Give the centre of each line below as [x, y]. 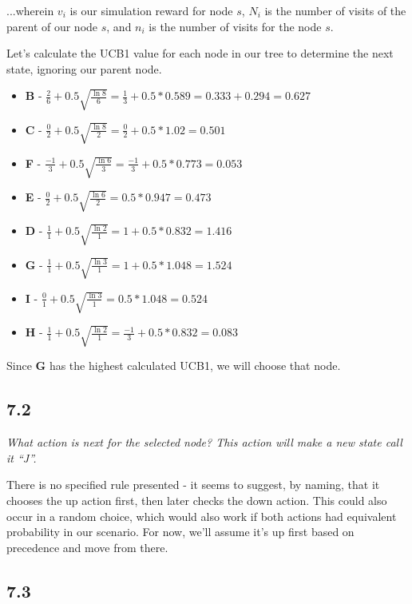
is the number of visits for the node [235, 26]
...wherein [30, 10]
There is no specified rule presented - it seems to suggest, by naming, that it [193, 485]
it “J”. [22, 457]
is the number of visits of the [335, 10]
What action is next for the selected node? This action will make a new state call [204, 442]
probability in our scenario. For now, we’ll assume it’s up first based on [180, 532]
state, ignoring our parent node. [84, 68]
